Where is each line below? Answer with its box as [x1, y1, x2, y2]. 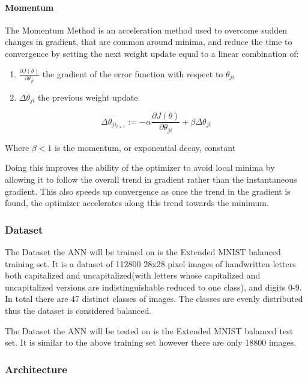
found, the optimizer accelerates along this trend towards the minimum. [5, 196, 269, 209]
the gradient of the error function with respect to [42, 67, 223, 80]
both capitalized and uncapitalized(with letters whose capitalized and [5, 269, 261, 282]
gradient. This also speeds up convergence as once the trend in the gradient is [5, 185, 291, 197]
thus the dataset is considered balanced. [5, 304, 152, 317]
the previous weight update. [37, 90, 140, 103]
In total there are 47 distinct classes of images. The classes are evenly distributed [5, 292, 303, 305]
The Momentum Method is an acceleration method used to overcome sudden [5, 23, 288, 36]
